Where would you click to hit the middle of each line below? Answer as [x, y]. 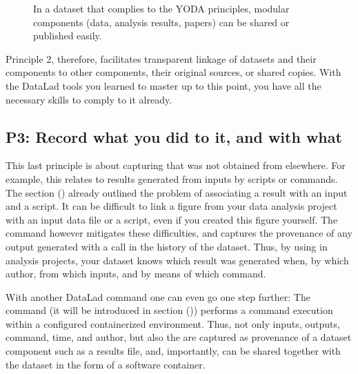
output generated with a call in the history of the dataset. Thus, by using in [167, 246]
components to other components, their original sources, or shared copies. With [173, 72]
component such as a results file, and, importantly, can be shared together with [173, 351]
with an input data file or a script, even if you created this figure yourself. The [172, 219]
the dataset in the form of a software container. [106, 364]
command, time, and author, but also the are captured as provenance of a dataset [179, 337]
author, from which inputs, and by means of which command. [136, 274]
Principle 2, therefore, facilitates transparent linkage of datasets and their [161, 58]
